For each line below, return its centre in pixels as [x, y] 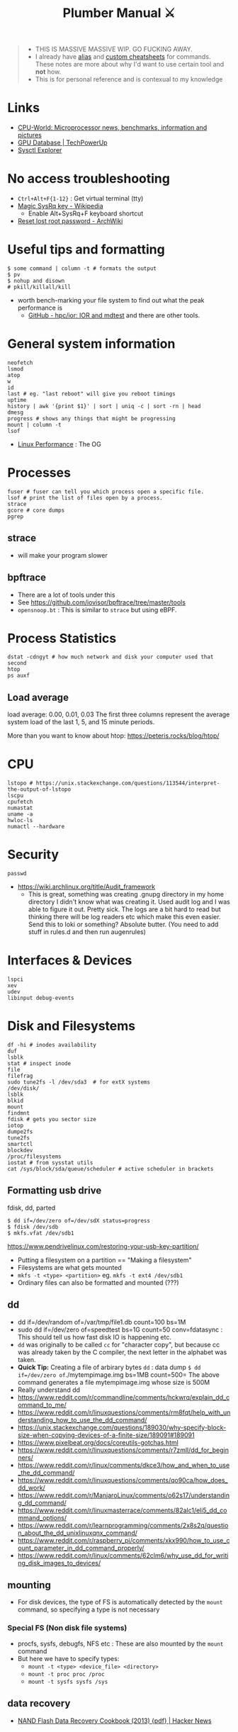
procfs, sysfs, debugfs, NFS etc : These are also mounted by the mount [120, 1643]
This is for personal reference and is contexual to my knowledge [129, 79]
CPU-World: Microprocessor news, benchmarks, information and [112, 128]
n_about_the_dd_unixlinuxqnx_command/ [78, 1533]
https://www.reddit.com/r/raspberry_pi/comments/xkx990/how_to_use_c [124, 1540]
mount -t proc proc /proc [66, 1674]
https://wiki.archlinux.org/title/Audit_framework [86, 887]
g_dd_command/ [42, 1502]
